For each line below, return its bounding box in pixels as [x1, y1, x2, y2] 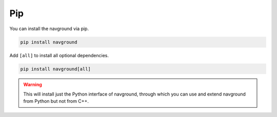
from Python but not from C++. [23, 98, 89, 104]
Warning [23, 82, 42, 88]
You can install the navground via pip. [9, 26, 89, 32]
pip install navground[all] [20, 66, 91, 72]
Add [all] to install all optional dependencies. [9, 52, 109, 58]
